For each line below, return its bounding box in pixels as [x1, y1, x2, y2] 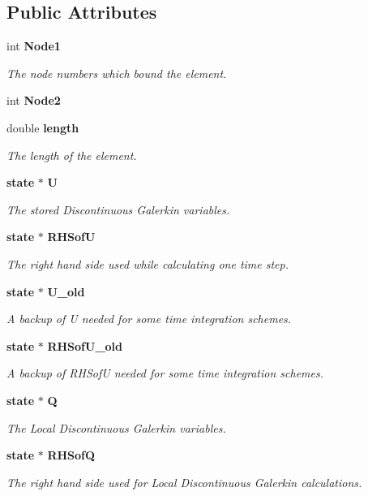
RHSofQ [47, 446, 96, 464]
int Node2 [6, 92, 61, 109]
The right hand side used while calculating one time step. [6, 255, 289, 272]
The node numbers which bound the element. [6, 64, 227, 81]
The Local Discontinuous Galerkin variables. [6, 419, 226, 436]
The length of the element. [6, 146, 137, 163]
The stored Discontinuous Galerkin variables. [6, 201, 230, 218]
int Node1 [6, 37, 61, 54]
